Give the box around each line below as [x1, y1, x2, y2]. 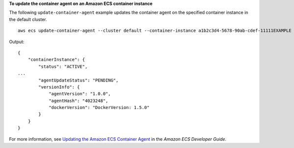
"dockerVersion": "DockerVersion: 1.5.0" [49, 105, 149, 110]
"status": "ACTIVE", [38, 63, 88, 69]
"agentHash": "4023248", [49, 98, 109, 104]
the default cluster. [9, 16, 47, 22]
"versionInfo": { [38, 84, 80, 90]
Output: [9, 39, 24, 44]
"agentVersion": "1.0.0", [49, 91, 111, 97]
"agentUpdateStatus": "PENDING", [38, 77, 119, 83]
